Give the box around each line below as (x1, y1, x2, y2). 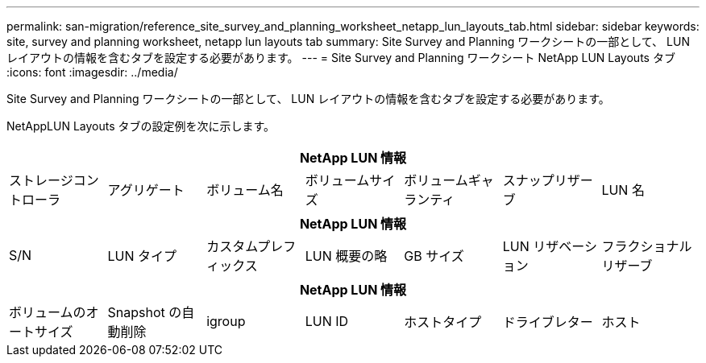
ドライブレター (502, 314, 593, 330)
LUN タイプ (107, 248, 177, 264)
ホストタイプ (404, 314, 482, 330)
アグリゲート (107, 182, 185, 198)
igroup (206, 313, 246, 329)
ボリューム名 (206, 182, 284, 198)
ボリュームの (9, 304, 86, 320)
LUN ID (305, 313, 349, 329)
